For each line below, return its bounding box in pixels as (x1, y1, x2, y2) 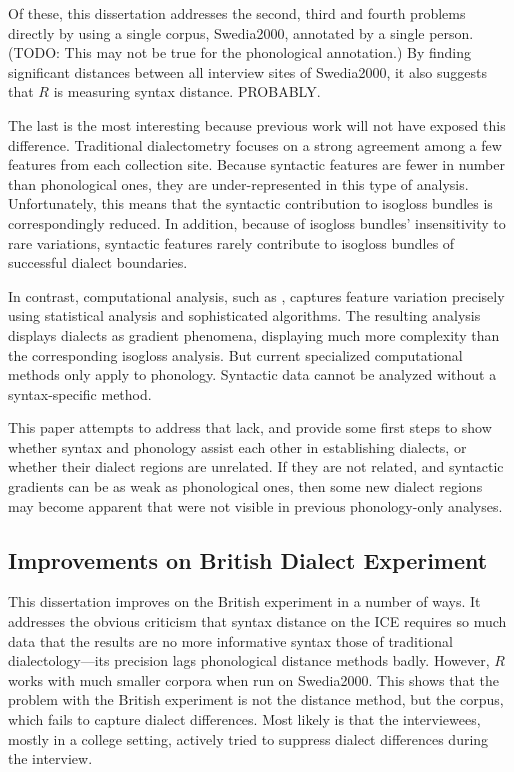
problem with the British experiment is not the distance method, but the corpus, (8, 689, 504, 710)
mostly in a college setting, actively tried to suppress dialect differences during (8, 728, 489, 749)
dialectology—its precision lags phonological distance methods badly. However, (8, 650, 490, 671)
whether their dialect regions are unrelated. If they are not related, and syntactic (8, 456, 504, 477)
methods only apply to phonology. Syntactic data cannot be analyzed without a (8, 364, 497, 385)
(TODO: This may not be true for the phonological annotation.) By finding (8, 42, 471, 63)
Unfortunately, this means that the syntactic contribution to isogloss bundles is (8, 193, 493, 214)
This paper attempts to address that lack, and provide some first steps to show (8, 417, 492, 438)
